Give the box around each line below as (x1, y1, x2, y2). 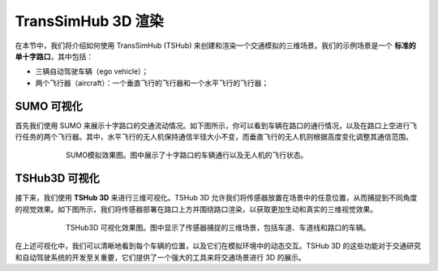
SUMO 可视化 (15, 99, 83, 113)
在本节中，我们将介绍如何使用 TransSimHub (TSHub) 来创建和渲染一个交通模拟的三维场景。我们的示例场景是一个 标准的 (15, 41, 417, 50)
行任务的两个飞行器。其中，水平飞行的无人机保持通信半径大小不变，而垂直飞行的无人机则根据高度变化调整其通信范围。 (15, 132, 413, 142)
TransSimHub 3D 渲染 (15, 12, 164, 30)
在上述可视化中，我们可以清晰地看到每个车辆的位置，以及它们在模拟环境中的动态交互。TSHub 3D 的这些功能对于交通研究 (15, 241, 421, 251)
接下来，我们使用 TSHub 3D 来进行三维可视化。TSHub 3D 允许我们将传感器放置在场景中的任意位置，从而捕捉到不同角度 (15, 193, 418, 203)
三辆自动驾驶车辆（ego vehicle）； (35, 67, 149, 76)
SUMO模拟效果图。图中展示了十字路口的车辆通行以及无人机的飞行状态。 (66, 150, 308, 160)
